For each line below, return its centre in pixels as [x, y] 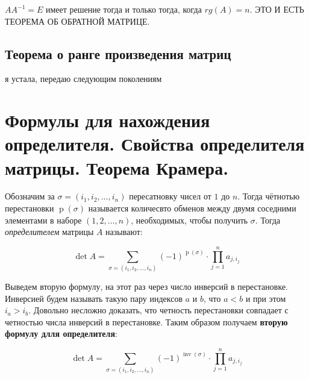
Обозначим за [30, 196]
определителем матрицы [49, 232]
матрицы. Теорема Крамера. [117, 167]
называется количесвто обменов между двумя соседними [192, 208]
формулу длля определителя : [61, 334]
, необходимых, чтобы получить [189, 220]
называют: [124, 232]
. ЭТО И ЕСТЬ [277, 9]
